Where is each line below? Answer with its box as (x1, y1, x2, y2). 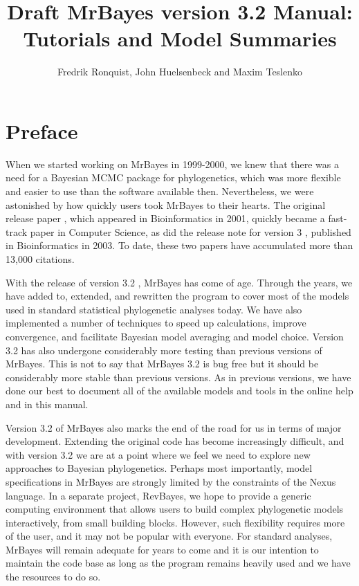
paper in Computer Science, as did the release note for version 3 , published (30, 224, 351, 239)
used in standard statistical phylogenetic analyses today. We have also (6, 302, 302, 316)
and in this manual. (6, 396, 89, 411)
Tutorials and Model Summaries (23, 24, 337, 53)
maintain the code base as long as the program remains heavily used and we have (6, 556, 351, 570)
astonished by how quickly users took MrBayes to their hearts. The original (6, 197, 326, 212)
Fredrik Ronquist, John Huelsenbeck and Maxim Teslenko (57, 64, 303, 79)
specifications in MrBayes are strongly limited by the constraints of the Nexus (6, 474, 336, 488)
